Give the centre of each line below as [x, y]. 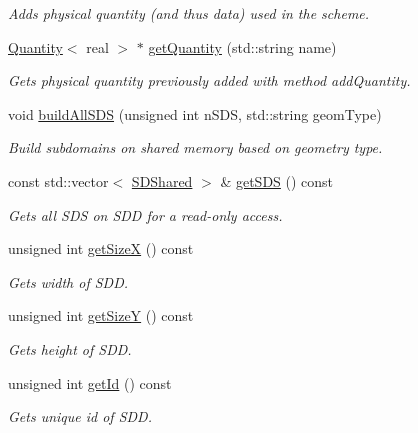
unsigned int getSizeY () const [101, 315]
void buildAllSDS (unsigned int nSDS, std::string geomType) [195, 113]
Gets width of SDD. [68, 281]
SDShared [162, 180]
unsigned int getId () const [90, 382]
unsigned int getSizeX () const [101, 248]
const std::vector [58, 180]
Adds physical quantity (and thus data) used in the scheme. [189, 13]
